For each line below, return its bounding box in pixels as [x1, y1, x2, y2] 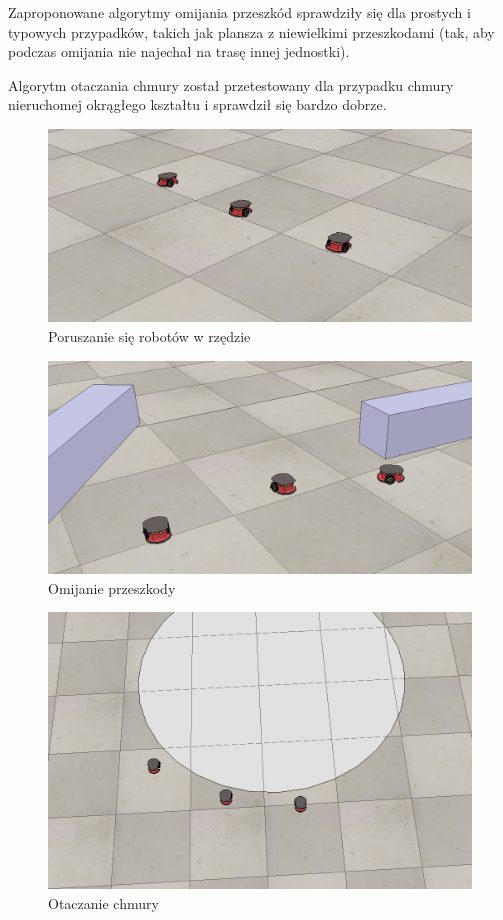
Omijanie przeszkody [48, 577, 176, 598]
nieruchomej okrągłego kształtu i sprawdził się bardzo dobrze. [8, 94, 387, 115]
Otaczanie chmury [48, 892, 159, 913]
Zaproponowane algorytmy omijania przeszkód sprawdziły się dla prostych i [8, 2, 471, 22]
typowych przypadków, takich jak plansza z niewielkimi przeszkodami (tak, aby [8, 21, 495, 42]
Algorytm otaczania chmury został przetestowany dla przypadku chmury [8, 74, 454, 95]
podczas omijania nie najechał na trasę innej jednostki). [8, 41, 350, 62]
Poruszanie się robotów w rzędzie [48, 325, 251, 346]
